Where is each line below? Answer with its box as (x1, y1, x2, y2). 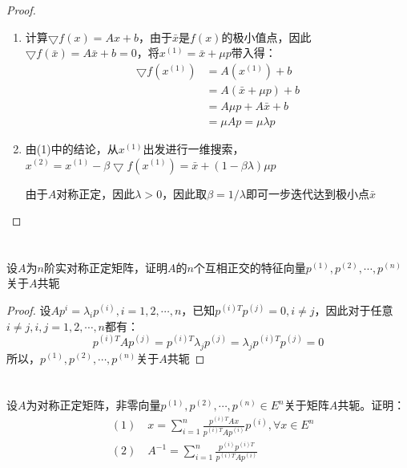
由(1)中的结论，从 (25, 140, 119, 157)
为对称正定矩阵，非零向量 (26, 397, 161, 413)
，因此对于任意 (314, 302, 393, 319)
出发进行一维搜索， (143, 140, 244, 157)
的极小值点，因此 (221, 28, 312, 45)
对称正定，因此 (56, 185, 135, 201)
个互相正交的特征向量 (193, 258, 306, 275)
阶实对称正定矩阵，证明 (43, 258, 167, 275)
